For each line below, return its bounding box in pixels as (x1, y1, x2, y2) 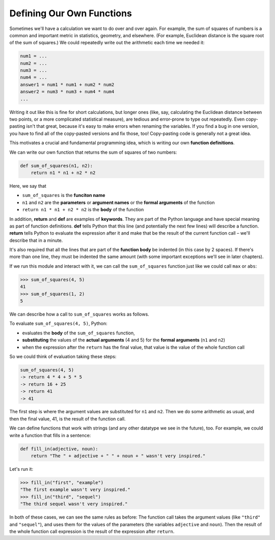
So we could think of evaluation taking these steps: (9, 353, 117, 359)
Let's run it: (9, 466, 33, 472)
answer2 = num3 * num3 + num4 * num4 (20, 89, 115, 95)
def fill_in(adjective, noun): (20, 446, 99, 451)
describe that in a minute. (9, 237, 63, 243)
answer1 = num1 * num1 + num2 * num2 (20, 81, 115, 88)
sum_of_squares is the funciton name (22, 192, 105, 198)
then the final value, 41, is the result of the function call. (9, 415, 126, 422)
